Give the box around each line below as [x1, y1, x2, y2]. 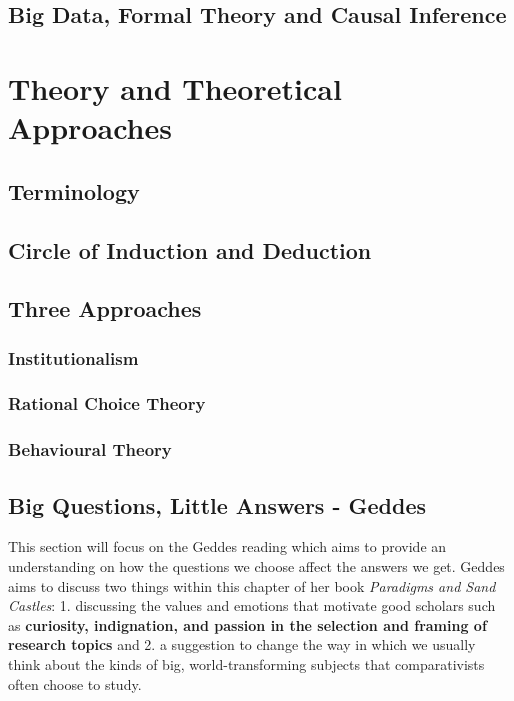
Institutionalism [8, 345, 139, 370]
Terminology [8, 175, 140, 206]
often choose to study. [8, 673, 142, 694]
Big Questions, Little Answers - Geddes [8, 489, 426, 520]
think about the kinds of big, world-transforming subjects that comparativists [8, 653, 485, 674]
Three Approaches [8, 293, 202, 324]
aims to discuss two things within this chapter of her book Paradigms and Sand [8, 575, 496, 596]
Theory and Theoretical [8, 67, 342, 108]
